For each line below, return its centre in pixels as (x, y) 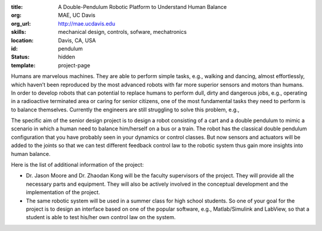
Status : (20, 57)
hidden (67, 57)
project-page (74, 65)
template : (23, 65)
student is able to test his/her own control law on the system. (101, 217)
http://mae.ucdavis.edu (87, 23)
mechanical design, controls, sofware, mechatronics (123, 32)
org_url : (21, 23)
